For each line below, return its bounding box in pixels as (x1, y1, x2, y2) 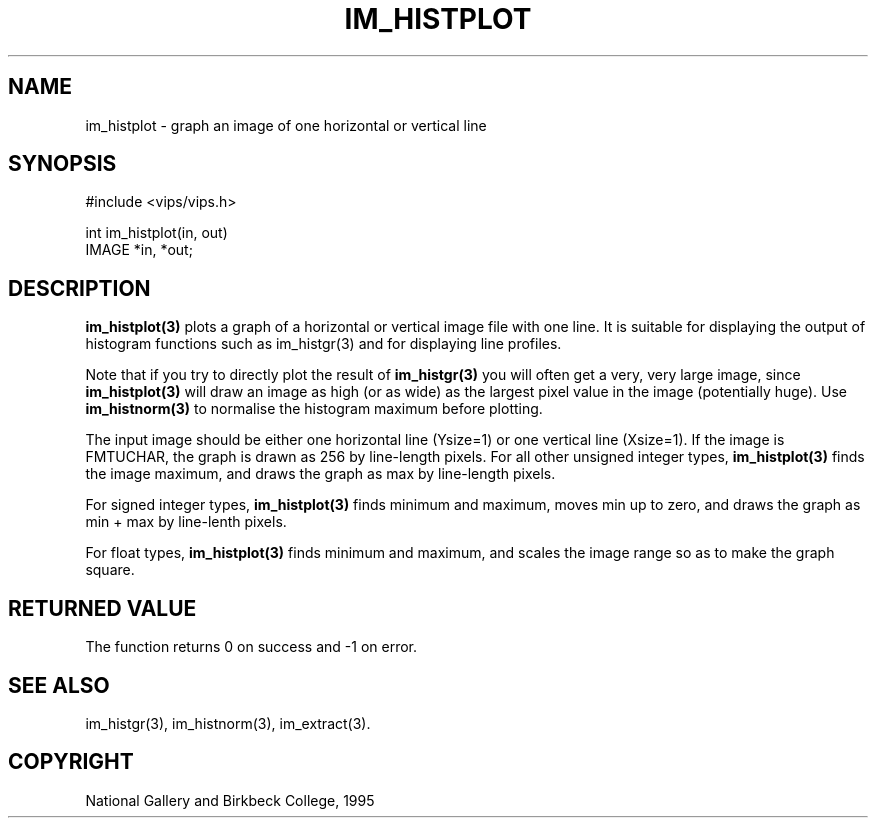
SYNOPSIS (8, 151, 117, 177)
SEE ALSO (8, 672, 110, 698)
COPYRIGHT (8, 749, 134, 775)
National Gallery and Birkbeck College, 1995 (85, 791, 375, 809)
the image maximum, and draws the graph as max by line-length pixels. (85, 465, 556, 483)
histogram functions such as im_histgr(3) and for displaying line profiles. (85, 335, 562, 353)
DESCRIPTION (8, 275, 151, 301)
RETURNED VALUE (8, 595, 197, 621)
